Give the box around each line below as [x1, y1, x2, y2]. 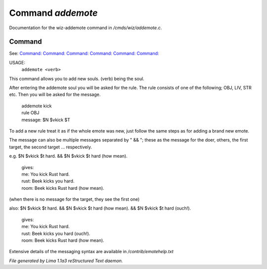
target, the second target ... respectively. [9, 144, 92, 150]
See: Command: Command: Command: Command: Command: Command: [9, 50, 159, 56]
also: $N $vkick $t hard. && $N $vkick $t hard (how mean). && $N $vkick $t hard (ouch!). [9, 205, 191, 211]
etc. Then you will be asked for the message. [9, 91, 101, 97]
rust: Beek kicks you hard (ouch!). [21, 230, 90, 236]
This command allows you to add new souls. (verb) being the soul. [9, 76, 144, 82]
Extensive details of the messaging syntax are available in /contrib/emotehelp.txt [9, 249, 174, 255]
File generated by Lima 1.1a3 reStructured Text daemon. [9, 258, 123, 264]
